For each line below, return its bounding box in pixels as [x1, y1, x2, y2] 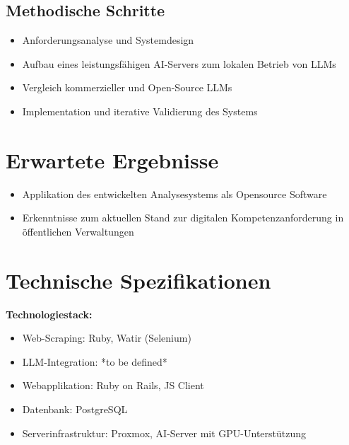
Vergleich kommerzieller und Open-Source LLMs [22, 80, 232, 95]
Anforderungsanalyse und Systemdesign [22, 33, 194, 47]
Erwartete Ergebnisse [6, 145, 219, 174]
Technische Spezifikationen [6, 265, 271, 294]
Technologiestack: [6, 306, 93, 321]
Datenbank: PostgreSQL [22, 401, 128, 416]
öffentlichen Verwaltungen [22, 224, 134, 238]
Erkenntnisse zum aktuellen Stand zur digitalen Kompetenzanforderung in [22, 210, 344, 225]
